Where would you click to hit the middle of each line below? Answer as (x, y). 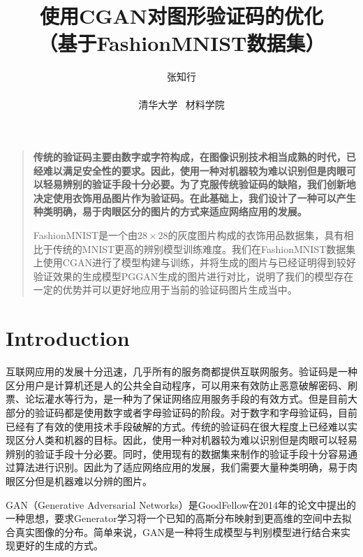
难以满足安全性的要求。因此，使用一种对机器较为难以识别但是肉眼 (194, 170)
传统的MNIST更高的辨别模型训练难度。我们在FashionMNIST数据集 (204, 248)
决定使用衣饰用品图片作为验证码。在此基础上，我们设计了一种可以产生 (194, 197)
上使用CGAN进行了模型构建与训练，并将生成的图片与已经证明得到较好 (194, 262)
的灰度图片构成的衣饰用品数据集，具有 (256, 235)
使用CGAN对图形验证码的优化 (181, 16)
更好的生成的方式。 (59, 545)
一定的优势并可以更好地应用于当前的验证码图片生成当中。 (165, 290)
